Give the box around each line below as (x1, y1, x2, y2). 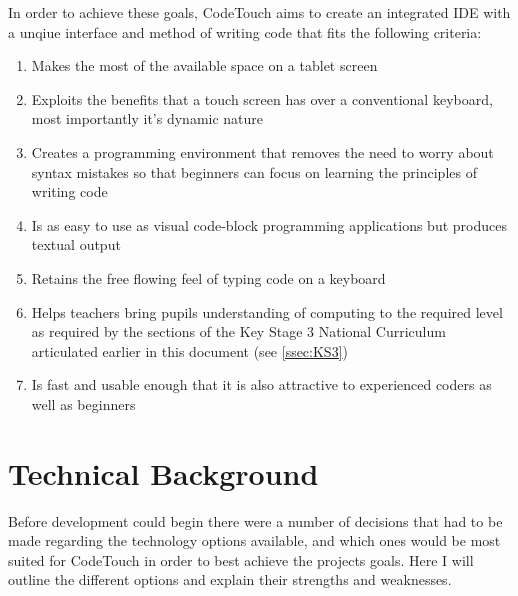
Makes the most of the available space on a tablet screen (31, 55, 378, 76)
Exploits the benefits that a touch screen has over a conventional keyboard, (31, 88, 493, 109)
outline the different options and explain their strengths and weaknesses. (8, 569, 452, 590)
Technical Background (8, 452, 319, 493)
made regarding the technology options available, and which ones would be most (8, 530, 501, 551)
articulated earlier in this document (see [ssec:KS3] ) (31, 340, 349, 361)
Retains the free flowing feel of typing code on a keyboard (31, 267, 386, 288)
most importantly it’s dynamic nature (31, 108, 264, 129)
